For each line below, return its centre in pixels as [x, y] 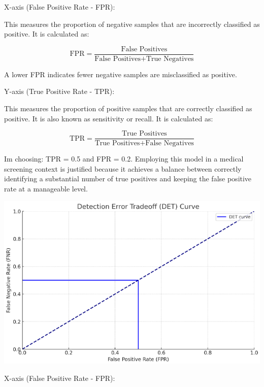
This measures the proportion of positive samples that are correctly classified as [128, 108]
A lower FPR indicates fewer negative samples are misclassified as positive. [121, 74]
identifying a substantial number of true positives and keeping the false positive [128, 179]
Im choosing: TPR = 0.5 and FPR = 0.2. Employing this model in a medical [124, 159]
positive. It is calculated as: [47, 34]
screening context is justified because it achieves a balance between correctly [123, 168]
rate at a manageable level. [46, 189]
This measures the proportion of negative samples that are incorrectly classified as [132, 24]
